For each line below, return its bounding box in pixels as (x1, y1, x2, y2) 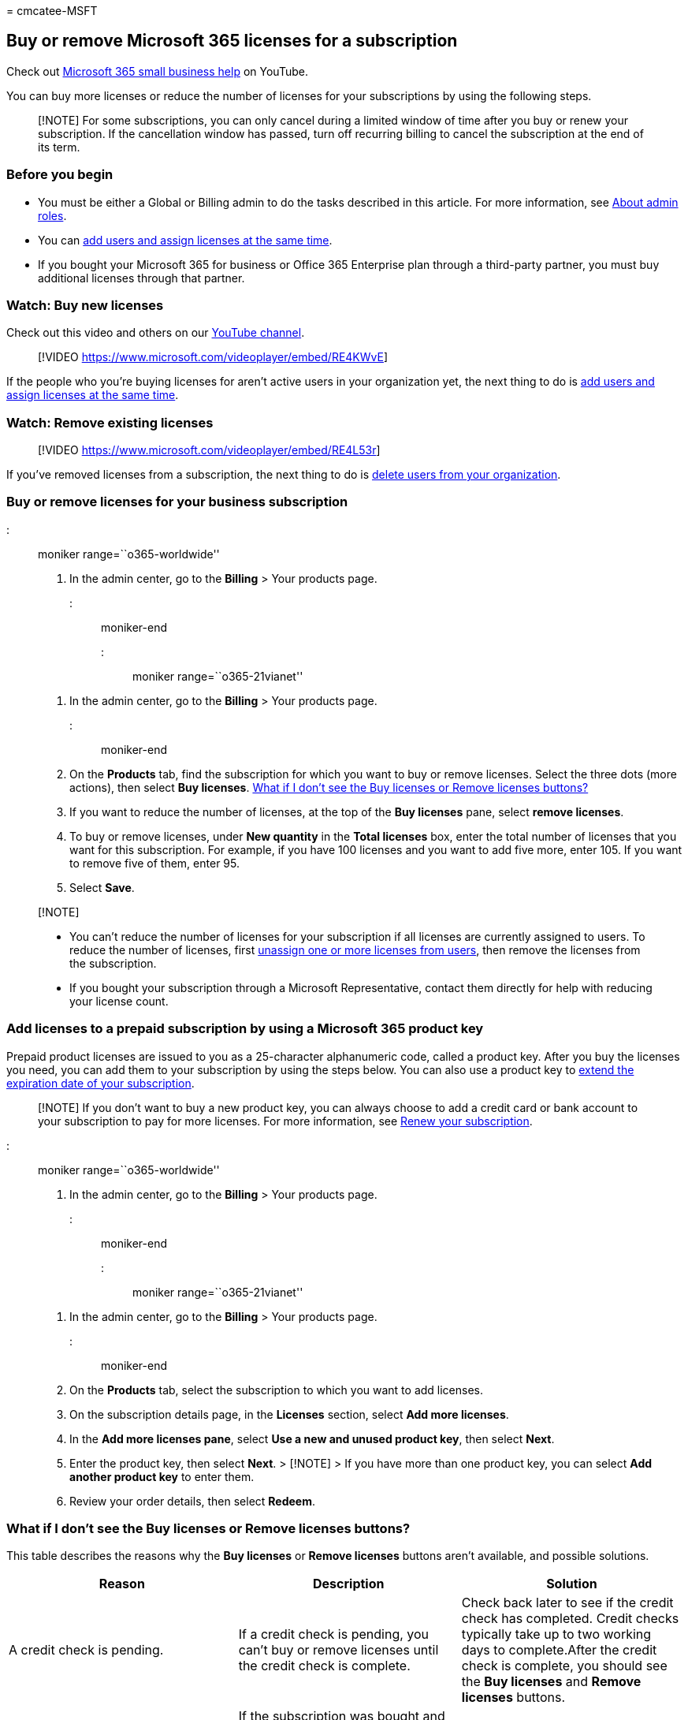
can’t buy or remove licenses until (238, 1642, 439, 1658)
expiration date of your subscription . (6, 1076, 195, 1090)
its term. (38, 140, 80, 154)
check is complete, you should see (461, 1658, 668, 1674)
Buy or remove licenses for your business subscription (6, 494, 348, 510)
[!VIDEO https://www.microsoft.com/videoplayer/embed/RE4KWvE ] (38, 350, 389, 364)
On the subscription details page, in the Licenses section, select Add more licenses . (69, 1407, 509, 1421)
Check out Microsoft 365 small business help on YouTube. (6, 64, 308, 78)
